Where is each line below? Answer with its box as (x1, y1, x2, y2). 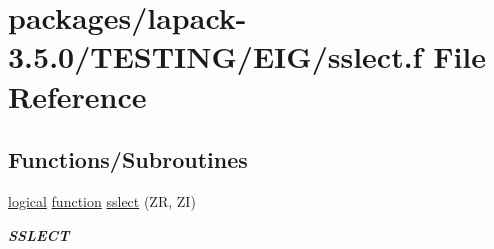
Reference (8, 75, 147, 116)
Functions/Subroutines (8, 144, 248, 175)
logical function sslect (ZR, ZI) (8, 190, 196, 211)
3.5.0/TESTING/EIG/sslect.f (8, 36, 423, 77)
